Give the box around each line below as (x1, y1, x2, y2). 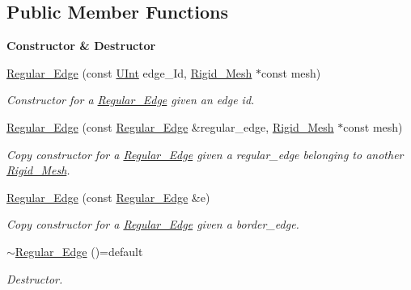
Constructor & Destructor (6, 37, 156, 54)
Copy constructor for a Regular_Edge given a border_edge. (6, 216, 299, 233)
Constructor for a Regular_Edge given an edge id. (6, 91, 255, 108)
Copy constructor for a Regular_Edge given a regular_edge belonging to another (6, 145, 404, 162)
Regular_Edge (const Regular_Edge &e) (6, 188, 210, 205)
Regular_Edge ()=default (15, 242, 143, 259)
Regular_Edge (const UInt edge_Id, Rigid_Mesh (6, 64, 252, 81)
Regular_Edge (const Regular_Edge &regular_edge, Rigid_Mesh (6, 118, 334, 135)
